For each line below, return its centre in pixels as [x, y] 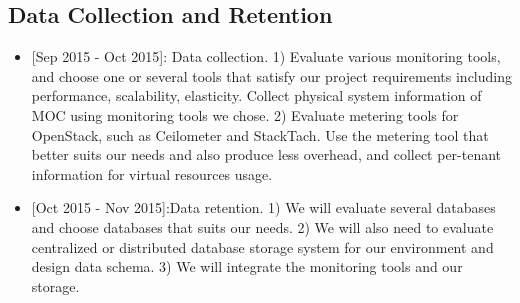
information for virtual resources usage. [152, 173]
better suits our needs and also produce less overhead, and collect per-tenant [266, 154]
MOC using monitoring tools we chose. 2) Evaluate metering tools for [245, 114]
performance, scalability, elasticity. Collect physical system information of [256, 95]
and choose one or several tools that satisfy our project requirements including [271, 75]
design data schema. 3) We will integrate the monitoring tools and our [247, 266]
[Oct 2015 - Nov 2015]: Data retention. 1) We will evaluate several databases [263, 207]
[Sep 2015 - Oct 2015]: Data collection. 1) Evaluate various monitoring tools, [266, 56]
